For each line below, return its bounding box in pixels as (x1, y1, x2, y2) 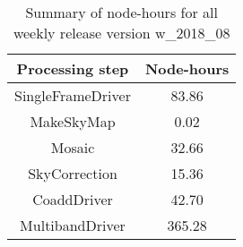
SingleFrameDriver (14, 85, 131, 106)
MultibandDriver (20, 215, 126, 235)
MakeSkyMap (30, 111, 116, 132)
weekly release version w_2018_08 (13, 22, 230, 43)
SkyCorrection (28, 163, 117, 183)
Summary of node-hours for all (25, 2, 218, 22)
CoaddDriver (32, 189, 113, 209)
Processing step (16, 58, 129, 79)
